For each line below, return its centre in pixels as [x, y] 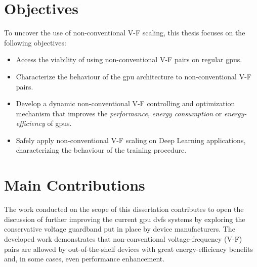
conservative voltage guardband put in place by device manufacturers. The [120, 229]
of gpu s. [59, 123]
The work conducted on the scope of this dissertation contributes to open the [124, 209]
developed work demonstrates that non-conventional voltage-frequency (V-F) [123, 238]
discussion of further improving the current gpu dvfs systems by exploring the [125, 219]
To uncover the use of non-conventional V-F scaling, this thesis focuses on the [125, 33]
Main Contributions [75, 185]
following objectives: [35, 42]
